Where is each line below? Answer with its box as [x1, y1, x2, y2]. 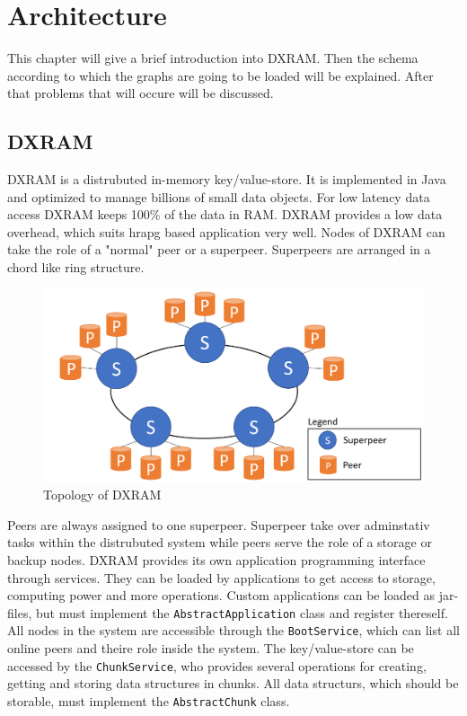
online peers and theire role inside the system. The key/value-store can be [7, 639, 414, 658]
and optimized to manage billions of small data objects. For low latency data [7, 187, 430, 206]
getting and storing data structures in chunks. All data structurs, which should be [7, 674, 459, 693]
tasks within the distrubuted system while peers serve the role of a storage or [7, 533, 432, 552]
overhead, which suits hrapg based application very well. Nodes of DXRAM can [7, 222, 445, 241]
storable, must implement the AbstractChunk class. [7, 691, 290, 710]
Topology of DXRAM [43, 485, 162, 504]
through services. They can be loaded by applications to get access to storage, [7, 568, 436, 587]
